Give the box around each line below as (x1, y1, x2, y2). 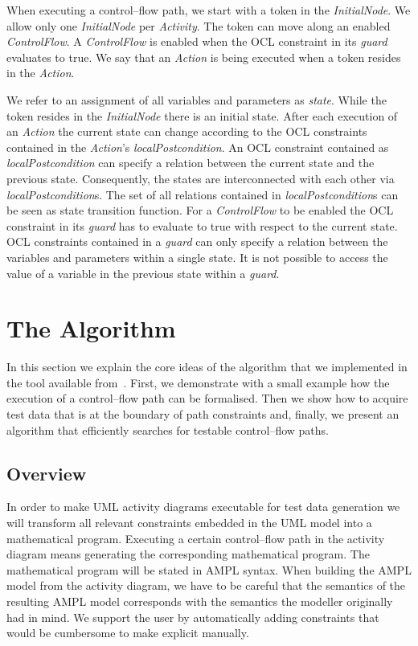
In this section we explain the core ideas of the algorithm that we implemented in (6, 358, 408, 375)
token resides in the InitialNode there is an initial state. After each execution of (6, 107, 398, 124)
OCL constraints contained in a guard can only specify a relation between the (6, 233, 388, 250)
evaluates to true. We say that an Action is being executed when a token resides (6, 48, 401, 65)
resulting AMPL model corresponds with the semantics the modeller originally (6, 592, 393, 609)
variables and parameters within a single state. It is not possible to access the (6, 248, 388, 265)
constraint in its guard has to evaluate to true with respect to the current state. (6, 217, 398, 234)
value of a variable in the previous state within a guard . (6, 264, 280, 281)
